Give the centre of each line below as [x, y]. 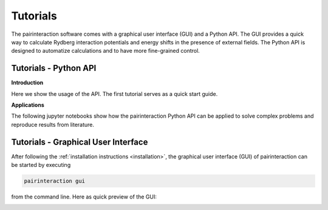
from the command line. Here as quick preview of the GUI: [84, 197]
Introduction [27, 83]
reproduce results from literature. [53, 124]
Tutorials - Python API [54, 68]
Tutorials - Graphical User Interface [80, 142]
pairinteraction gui [54, 181]
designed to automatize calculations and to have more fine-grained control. [105, 51]
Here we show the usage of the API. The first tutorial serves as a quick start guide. [114, 93]
